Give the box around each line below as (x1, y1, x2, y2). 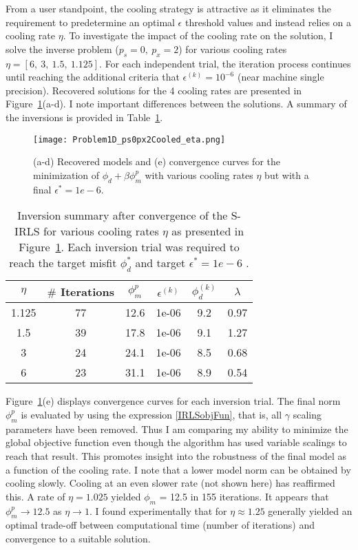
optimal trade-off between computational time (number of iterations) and (6, 518, 315, 532)
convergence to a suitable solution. (6, 531, 151, 545)
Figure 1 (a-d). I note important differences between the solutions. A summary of (6, 96, 347, 111)
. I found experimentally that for (89, 503, 227, 518)
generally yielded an (268, 503, 352, 518)
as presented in (171, 223, 244, 240)
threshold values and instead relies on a (185, 14, 352, 29)
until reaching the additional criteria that (6, 70, 180, 84)
